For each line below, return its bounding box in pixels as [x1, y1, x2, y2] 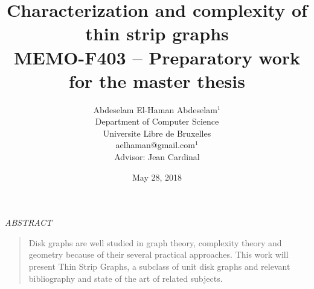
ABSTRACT [5, 216, 53, 229]
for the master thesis [69, 68, 245, 93]
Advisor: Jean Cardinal [114, 151, 200, 163]
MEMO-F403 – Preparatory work [13, 45, 301, 69]
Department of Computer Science [95, 115, 219, 128]
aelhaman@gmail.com [115, 138, 195, 151]
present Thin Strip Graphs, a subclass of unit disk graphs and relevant [28, 260, 290, 273]
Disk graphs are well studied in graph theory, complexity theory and [28, 236, 282, 249]
